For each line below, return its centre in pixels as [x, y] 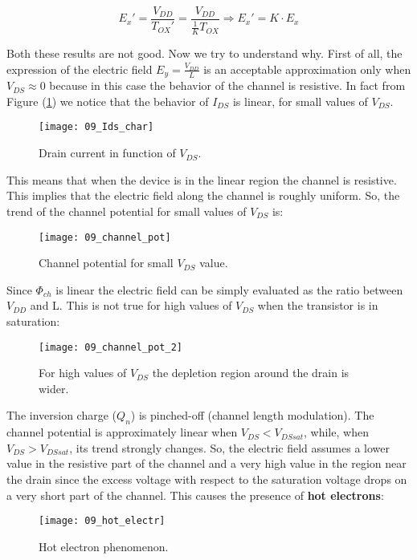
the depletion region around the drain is [251, 373]
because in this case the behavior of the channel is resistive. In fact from [227, 85]
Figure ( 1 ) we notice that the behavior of [108, 101]
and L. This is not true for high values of [131, 305]
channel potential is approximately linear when [122, 432]
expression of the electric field [80, 69]
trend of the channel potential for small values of [127, 211]
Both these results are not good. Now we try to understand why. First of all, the [204, 53]
